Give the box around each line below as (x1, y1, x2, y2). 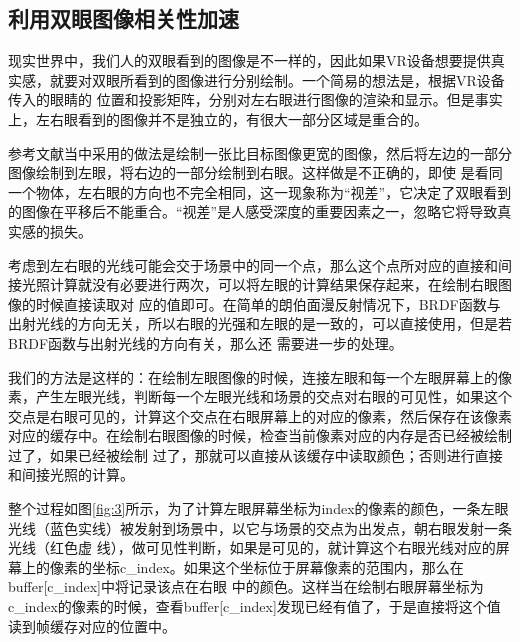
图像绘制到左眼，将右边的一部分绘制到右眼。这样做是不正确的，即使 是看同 (8, 162, 503, 183)
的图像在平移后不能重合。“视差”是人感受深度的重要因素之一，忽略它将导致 (8, 201, 498, 222)
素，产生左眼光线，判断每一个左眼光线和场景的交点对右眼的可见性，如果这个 (8, 386, 512, 407)
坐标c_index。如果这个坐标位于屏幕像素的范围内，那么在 (91, 556, 464, 577)
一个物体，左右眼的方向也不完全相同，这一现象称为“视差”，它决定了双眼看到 (8, 181, 512, 202)
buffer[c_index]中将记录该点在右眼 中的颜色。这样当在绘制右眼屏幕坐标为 (8, 576, 484, 597)
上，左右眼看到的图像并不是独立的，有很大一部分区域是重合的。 (8, 108, 428, 129)
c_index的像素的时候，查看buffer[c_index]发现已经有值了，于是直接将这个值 (8, 596, 501, 617)
